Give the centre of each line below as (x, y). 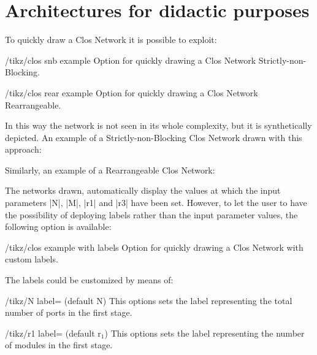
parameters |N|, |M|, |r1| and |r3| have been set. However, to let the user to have (156, 203)
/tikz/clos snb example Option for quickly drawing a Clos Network (131, 60)
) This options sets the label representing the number (204, 333)
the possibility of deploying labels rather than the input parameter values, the (151, 214)
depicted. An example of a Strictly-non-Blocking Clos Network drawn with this (154, 137)
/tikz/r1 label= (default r (53, 333)
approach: (23, 149)
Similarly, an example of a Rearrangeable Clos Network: (110, 170)
